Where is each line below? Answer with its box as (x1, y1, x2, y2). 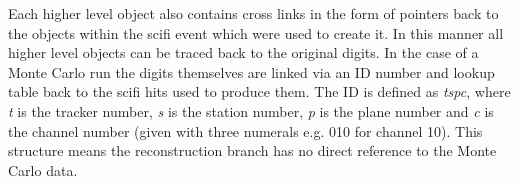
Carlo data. (8, 159, 78, 180)
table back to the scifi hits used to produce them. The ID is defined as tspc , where (8, 81, 511, 102)
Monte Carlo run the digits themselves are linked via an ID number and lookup (8, 61, 495, 82)
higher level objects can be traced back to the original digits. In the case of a (8, 42, 479, 63)
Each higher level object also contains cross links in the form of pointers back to (8, 3, 499, 23)
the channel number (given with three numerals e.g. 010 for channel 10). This (8, 120, 483, 141)
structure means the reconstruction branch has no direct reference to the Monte (8, 140, 497, 161)
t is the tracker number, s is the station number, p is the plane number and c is (8, 100, 494, 121)
